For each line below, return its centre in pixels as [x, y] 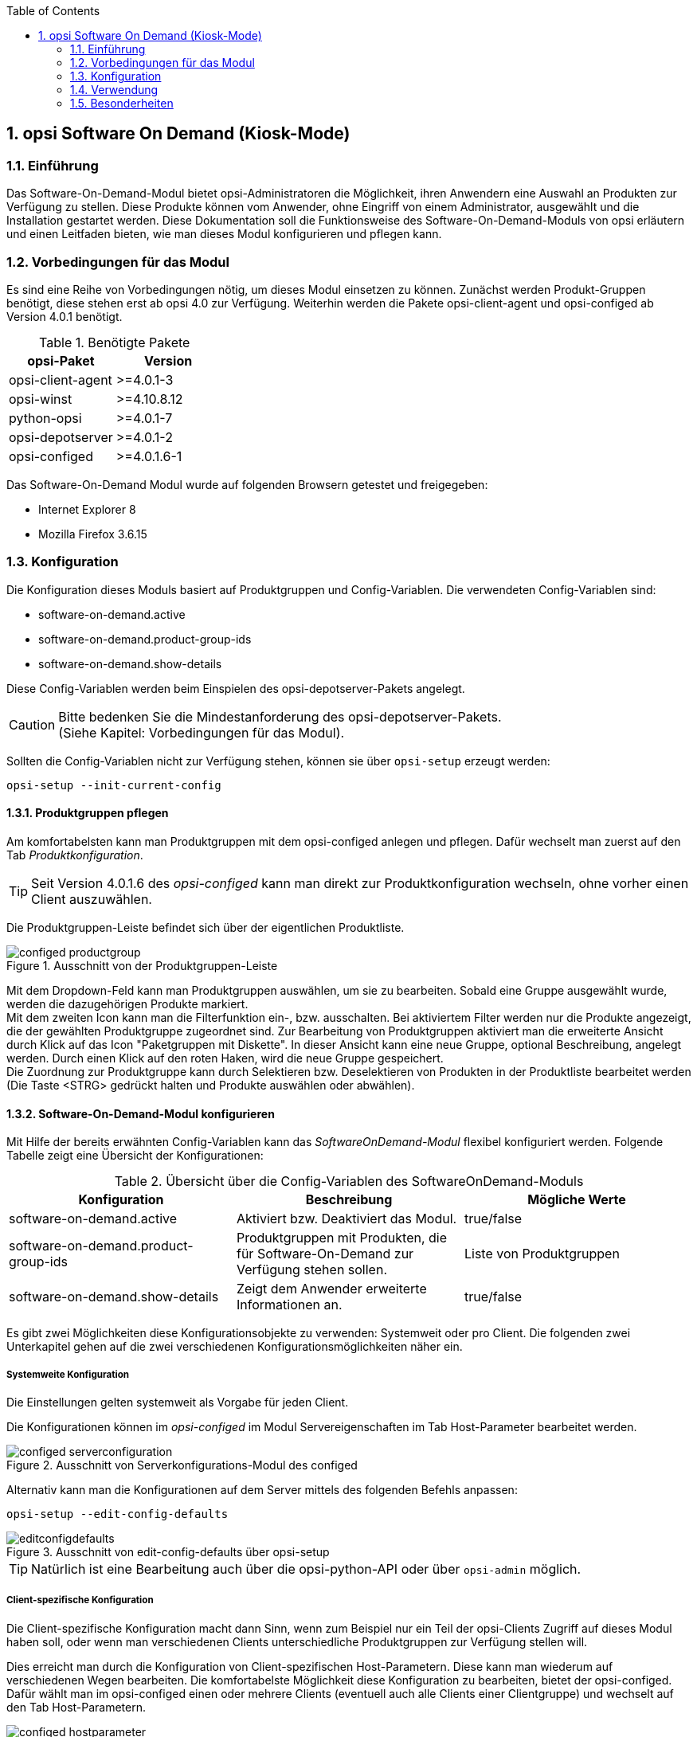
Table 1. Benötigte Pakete [115, 342]
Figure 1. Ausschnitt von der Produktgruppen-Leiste [142, 965]
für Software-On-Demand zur [325, 1254]
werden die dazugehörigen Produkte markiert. [127, 1003]
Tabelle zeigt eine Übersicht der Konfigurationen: [135, 1156]
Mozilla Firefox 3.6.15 [93, 534]
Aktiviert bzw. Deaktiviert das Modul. [347, 1219]
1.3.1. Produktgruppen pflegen [88, 813]
